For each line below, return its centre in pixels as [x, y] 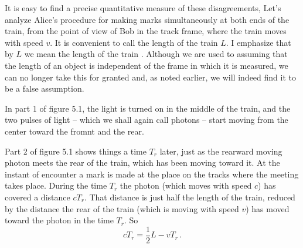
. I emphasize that [258, 42]
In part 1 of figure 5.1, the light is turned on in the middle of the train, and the [148, 108]
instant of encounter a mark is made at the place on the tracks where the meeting [152, 174]
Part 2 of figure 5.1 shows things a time [76, 151]
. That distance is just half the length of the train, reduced [190, 197]
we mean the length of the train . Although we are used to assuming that [156, 54]
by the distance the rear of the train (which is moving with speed [122, 208]
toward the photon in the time [59, 220]
